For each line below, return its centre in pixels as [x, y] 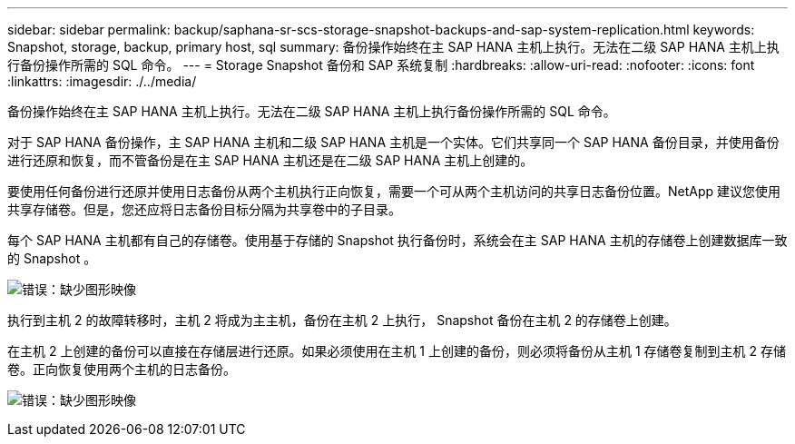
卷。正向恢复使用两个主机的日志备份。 [122, 369]
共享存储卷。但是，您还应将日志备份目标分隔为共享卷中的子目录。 [204, 209]
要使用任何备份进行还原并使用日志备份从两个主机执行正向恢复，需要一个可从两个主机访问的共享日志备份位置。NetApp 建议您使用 [394, 191]
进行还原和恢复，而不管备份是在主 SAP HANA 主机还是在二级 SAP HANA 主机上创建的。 [270, 160]
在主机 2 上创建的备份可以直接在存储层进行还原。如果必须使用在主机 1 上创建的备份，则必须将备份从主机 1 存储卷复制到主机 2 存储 [397, 351]
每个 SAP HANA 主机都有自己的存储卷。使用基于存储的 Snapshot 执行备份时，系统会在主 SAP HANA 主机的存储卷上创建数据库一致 [397, 240]
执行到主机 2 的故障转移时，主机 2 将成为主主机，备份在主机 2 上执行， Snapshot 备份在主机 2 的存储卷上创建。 [342, 320]
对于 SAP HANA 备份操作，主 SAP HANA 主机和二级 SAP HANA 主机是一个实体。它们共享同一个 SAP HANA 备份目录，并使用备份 [393, 142]
